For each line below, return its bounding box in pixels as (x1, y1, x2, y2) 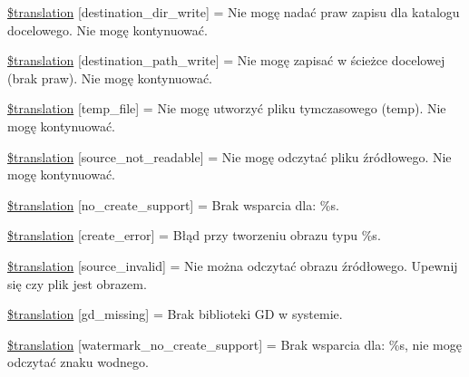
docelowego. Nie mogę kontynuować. (7, 20, 208, 39)
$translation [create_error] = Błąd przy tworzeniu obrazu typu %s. (7, 226, 381, 245)
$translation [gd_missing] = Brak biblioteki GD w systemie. (7, 304, 343, 324)
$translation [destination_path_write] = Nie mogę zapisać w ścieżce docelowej (7, 51, 445, 70)
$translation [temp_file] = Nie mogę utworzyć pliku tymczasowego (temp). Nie (7, 99, 446, 118)
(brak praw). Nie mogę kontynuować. (7, 68, 213, 87)
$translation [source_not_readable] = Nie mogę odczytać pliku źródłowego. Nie (7, 147, 452, 166)
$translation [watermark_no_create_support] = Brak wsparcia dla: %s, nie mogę (7, 334, 462, 353)
